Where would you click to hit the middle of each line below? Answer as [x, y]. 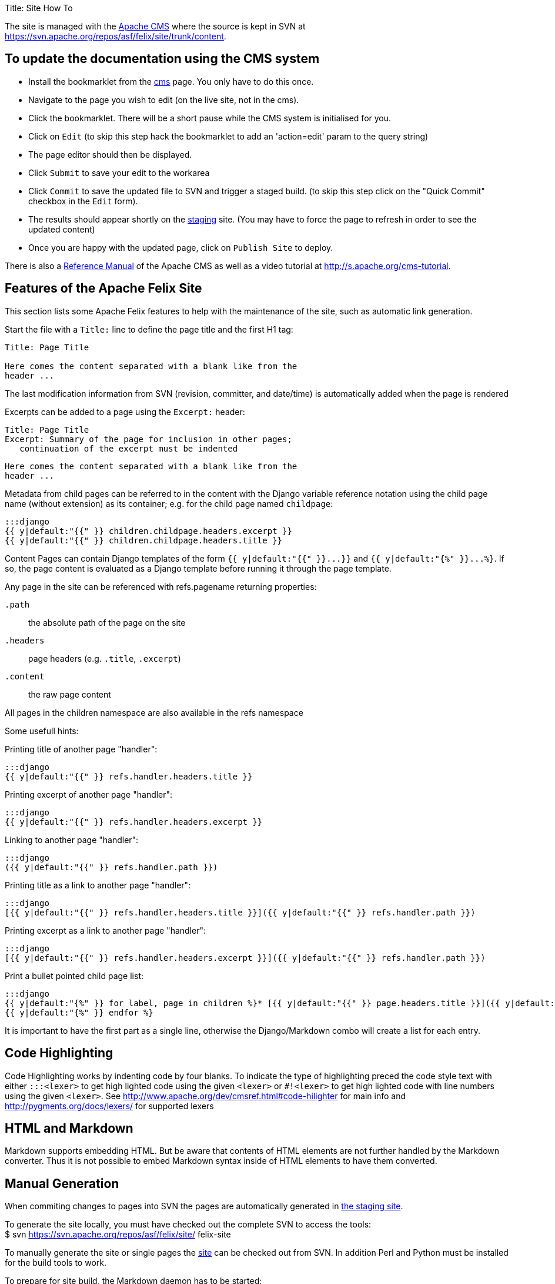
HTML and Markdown [69, 1128]
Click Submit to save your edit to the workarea [119, 172]
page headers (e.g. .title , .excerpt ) [105, 658]
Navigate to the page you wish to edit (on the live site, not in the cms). [164, 99]
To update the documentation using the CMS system [162, 59]
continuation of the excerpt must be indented [129, 448]
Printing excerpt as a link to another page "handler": [106, 930]
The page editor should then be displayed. [110, 154]
